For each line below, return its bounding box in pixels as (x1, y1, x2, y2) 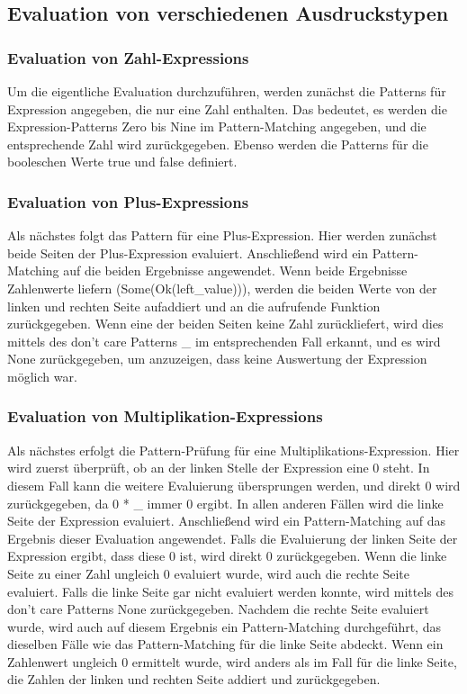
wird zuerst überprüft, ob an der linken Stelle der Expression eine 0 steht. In (7, 458, 430, 477)
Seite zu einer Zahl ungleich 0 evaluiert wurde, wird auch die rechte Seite (7, 563, 410, 582)
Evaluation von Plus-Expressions (7, 190, 249, 212)
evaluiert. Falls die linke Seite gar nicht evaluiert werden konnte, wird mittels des (7, 581, 454, 600)
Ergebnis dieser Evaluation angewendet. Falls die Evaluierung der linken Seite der (7, 528, 458, 547)
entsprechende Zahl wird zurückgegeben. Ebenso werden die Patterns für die (7, 134, 428, 153)
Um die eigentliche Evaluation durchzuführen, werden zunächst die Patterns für (7, 82, 446, 100)
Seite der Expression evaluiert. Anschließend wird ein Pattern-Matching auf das (7, 511, 446, 530)
